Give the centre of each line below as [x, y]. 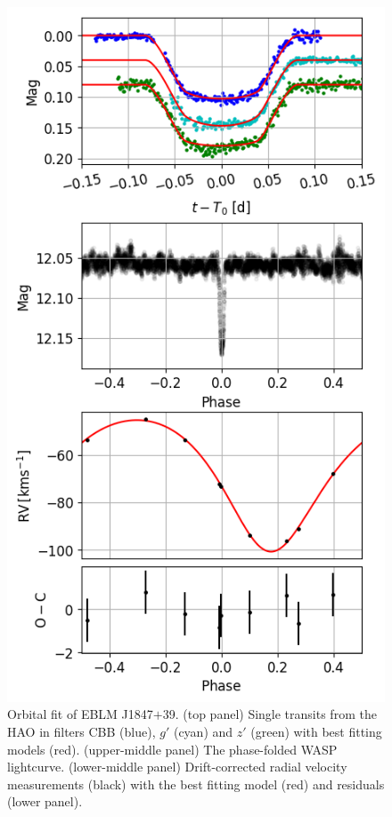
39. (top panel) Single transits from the [269, 714]
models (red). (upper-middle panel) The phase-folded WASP [172, 749]
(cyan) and [203, 732]
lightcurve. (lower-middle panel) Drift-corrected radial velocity [177, 767]
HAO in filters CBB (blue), [82, 732]
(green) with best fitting [316, 732]
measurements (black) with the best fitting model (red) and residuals [196, 784]
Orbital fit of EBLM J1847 [80, 714]
